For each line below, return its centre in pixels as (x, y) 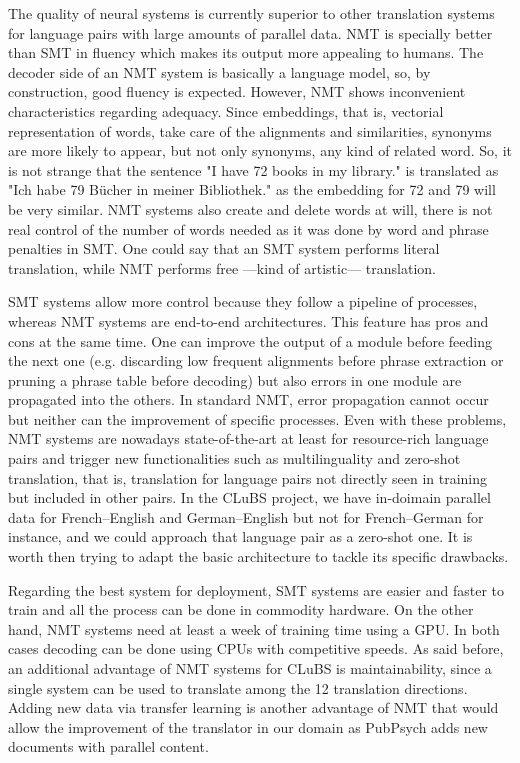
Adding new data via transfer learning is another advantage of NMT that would (253, 707)
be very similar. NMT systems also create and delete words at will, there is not (250, 208)
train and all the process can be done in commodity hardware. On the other (241, 609)
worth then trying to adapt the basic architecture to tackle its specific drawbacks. (258, 556)
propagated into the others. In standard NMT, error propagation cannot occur (248, 399)
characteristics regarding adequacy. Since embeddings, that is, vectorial (226, 110)
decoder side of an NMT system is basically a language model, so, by (219, 71)
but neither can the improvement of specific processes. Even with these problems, (257, 418)
